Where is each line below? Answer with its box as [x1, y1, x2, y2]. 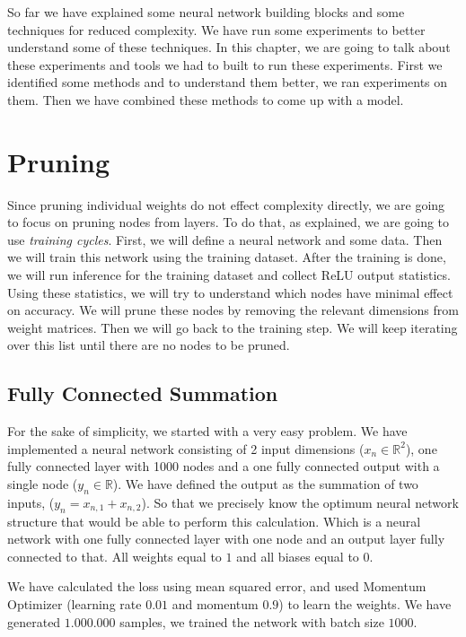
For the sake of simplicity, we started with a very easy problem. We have [7, 422, 408, 441]
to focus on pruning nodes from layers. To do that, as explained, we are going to [7, 213, 450, 231]
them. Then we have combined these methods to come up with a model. [7, 90, 404, 109]
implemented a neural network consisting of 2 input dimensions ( [7, 439, 365, 458]
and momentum [171, 594, 259, 613]
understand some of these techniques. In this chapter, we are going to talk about [7, 38, 451, 57]
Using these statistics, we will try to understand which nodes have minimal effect [7, 283, 453, 301]
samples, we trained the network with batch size [119, 612, 384, 631]
